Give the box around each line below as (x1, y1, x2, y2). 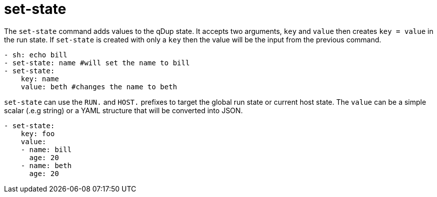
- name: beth (21, 161, 72, 170)
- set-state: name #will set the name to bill (4, 58, 190, 67)
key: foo (21, 129, 55, 138)
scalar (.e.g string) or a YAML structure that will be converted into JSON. (4, 106, 243, 115)
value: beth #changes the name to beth (21, 82, 177, 91)
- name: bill (21, 145, 72, 154)
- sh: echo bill (4, 50, 68, 59)
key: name (21, 74, 59, 83)
